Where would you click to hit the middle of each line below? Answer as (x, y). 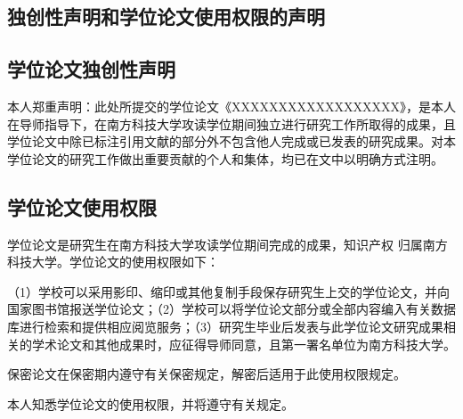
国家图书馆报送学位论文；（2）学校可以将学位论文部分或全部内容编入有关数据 (231, 309)
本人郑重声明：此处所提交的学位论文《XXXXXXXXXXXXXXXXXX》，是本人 (231, 106)
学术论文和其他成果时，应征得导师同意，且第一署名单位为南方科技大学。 (244, 344)
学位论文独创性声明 (91, 69)
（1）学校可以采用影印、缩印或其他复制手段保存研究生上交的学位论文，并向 (228, 291)
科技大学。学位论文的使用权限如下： (113, 262)
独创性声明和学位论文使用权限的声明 (166, 16)
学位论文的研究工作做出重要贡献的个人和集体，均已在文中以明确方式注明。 (225, 158)
